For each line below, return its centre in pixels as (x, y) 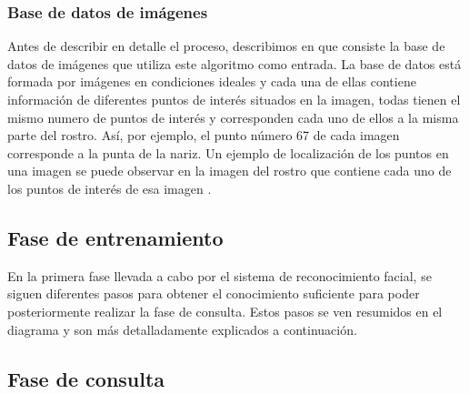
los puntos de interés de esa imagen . (110, 188)
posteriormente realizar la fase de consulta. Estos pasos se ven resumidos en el (225, 311)
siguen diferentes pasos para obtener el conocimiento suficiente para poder (214, 293)
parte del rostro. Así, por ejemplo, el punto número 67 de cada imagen (204, 135)
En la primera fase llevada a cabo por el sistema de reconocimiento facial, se (220, 275)
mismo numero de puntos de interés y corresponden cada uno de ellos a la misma (233, 117)
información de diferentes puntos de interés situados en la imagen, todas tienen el (234, 99)
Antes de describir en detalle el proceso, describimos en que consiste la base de (226, 46)
